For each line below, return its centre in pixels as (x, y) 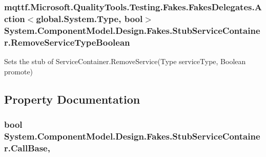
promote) (19, 71)
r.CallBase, (27, 148)
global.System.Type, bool (89, 18)
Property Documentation (72, 99)
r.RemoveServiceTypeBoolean (67, 42)
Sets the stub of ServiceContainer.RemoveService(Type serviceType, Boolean (125, 61)
